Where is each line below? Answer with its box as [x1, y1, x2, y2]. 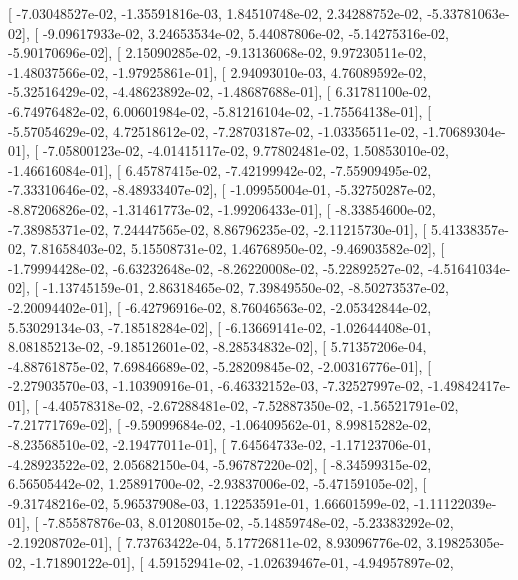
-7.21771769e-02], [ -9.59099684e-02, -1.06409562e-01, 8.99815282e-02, [8, 414, 432, 435]
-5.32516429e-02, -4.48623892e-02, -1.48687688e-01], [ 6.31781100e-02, [8, 81, 432, 102]
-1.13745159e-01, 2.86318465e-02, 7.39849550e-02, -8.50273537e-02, [42, 277, 449, 298]
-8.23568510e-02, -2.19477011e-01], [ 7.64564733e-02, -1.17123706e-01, [8, 434, 432, 455]
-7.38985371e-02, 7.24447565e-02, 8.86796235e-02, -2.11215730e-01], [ [8, 218, 427, 239]
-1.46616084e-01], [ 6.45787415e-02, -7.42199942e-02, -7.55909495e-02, [8, 159, 432, 180]
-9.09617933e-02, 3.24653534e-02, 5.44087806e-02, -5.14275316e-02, [42, 22, 449, 43]
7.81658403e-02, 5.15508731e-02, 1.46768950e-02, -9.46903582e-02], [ [30, 238, 445, 259]
